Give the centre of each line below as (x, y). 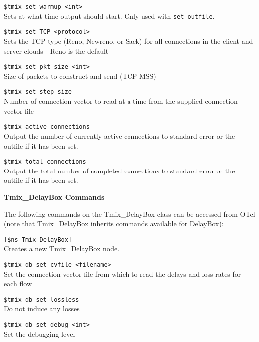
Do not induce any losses (42, 308)
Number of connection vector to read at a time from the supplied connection (121, 101)
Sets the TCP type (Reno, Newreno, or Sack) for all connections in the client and (129, 41)
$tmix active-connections (47, 127)
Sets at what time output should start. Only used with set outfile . (109, 16)
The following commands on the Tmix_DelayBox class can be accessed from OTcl (129, 214)
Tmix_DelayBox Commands (54, 197)
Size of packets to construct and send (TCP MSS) (80, 76)
